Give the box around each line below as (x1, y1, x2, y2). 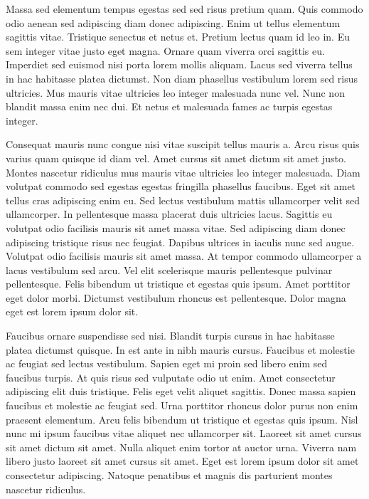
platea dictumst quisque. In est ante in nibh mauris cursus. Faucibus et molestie (6, 342, 355, 357)
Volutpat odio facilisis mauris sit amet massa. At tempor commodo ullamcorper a (6, 248, 362, 263)
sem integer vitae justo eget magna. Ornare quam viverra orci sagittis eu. (6, 43, 325, 58)
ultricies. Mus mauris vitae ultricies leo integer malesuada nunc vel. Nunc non (6, 85, 345, 100)
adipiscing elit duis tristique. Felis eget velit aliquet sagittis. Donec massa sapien (6, 384, 356, 399)
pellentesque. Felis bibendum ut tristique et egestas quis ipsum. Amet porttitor (6, 276, 351, 291)
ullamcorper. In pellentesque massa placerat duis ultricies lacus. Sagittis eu (6, 206, 333, 221)
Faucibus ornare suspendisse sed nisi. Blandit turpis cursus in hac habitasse (6, 328, 335, 343)
